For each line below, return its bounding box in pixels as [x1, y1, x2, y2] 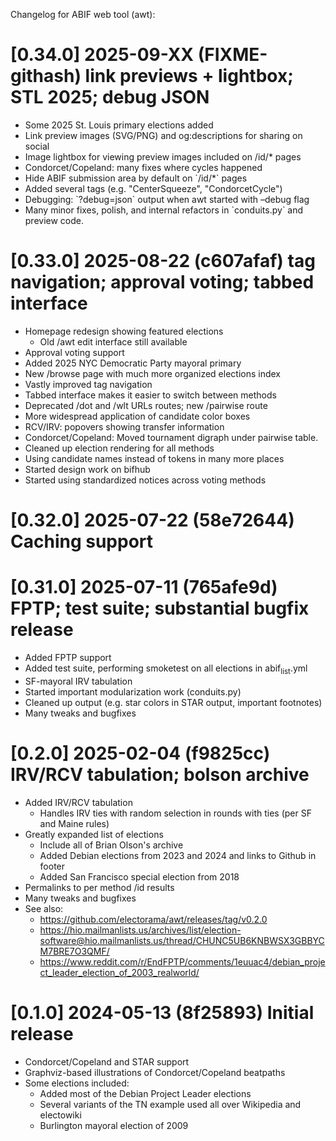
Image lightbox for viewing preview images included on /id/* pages [24, 150, 302, 163]
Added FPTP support [24, 652, 112, 663]
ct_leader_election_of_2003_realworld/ [39, 966, 200, 978]
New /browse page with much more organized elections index [24, 367, 281, 379]
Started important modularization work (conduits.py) [24, 685, 242, 698]
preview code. [24, 214, 85, 226]
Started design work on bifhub [24, 463, 151, 475]
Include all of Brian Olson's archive [39, 839, 184, 851]
